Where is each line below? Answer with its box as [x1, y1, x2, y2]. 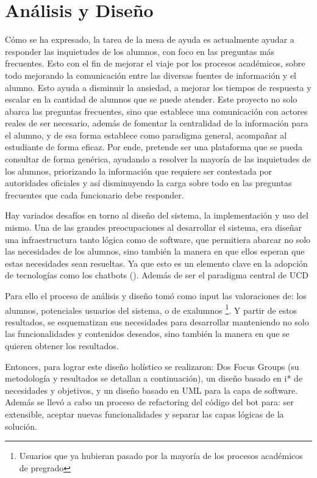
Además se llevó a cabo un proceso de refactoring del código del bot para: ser [5, 396, 294, 408]
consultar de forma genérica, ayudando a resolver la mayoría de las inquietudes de [5, 153, 311, 165]
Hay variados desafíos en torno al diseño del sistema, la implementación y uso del [5, 209, 308, 222]
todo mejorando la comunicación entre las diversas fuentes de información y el [5, 68, 297, 81]
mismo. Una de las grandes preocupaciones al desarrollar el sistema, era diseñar [5, 221, 302, 234]
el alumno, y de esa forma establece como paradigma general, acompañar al [5, 128, 287, 141]
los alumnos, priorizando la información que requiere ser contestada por [5, 164, 272, 177]
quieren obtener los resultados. [5, 339, 119, 352]
